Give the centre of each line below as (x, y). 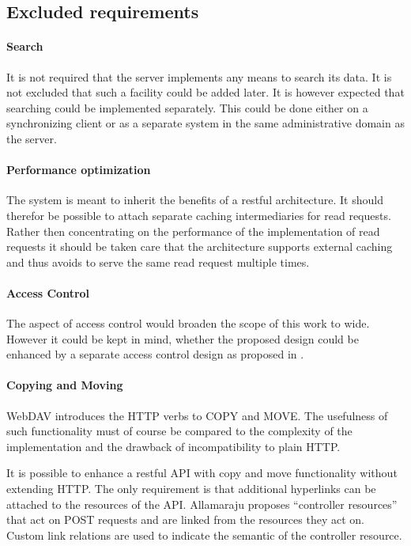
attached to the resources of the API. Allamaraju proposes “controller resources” (202, 504)
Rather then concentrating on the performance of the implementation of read (193, 231)
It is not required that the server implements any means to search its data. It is (199, 76)
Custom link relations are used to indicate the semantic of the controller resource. (204, 535)
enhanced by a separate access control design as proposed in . (155, 354)
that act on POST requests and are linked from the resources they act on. (185, 519)
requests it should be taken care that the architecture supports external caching (200, 246)
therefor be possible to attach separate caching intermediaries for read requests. (199, 215)
